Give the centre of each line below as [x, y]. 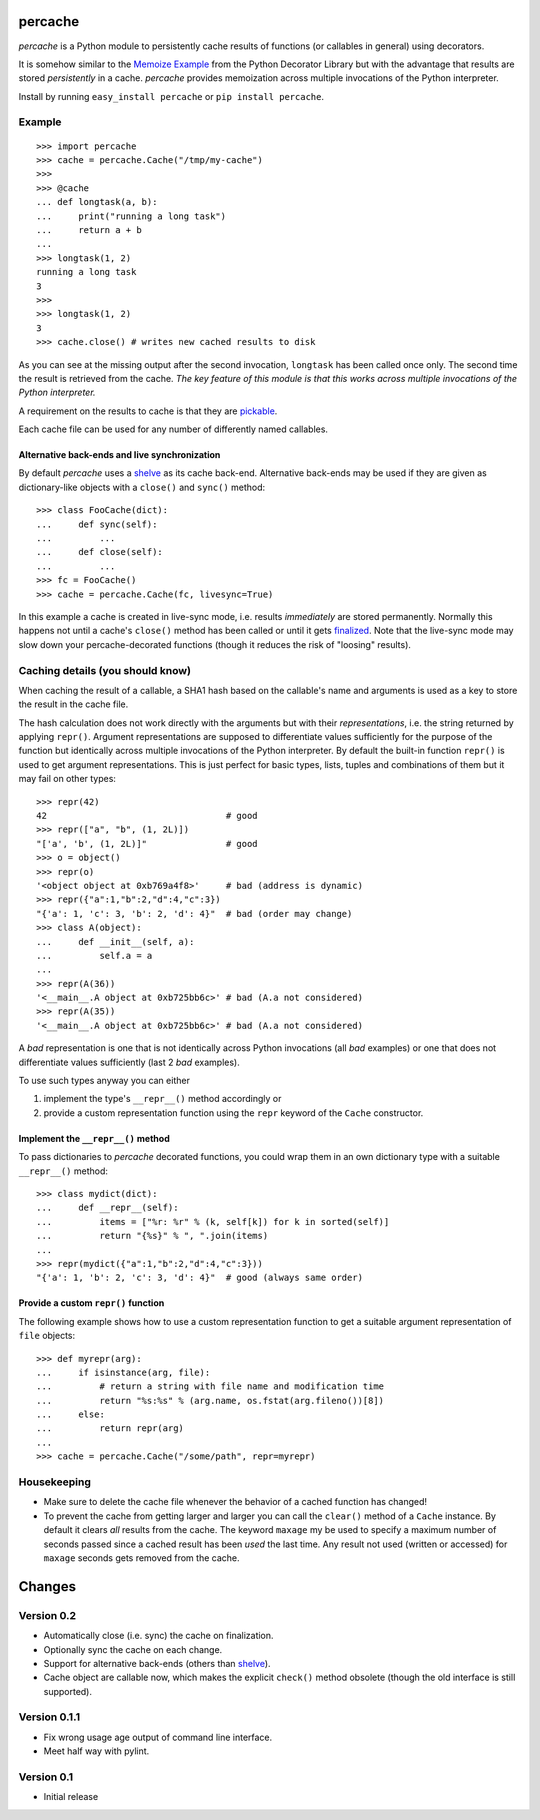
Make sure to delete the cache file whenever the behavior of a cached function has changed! [235, 1502]
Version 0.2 [47, 1615]
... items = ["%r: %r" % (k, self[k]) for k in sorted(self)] [213, 1221]
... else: [70, 1414]
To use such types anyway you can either [104, 1081]
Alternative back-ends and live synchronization [119, 455]
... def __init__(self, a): [115, 941]
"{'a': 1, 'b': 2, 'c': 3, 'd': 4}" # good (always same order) [200, 1278]
